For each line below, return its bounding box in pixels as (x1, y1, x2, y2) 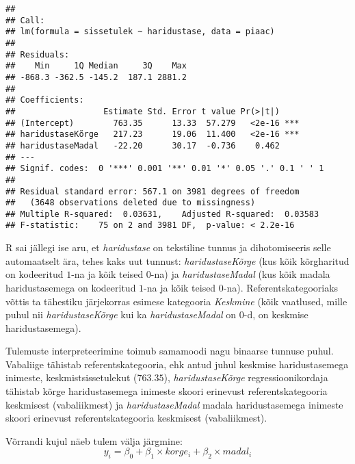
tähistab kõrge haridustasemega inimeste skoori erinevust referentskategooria (5, 384, 328, 398)
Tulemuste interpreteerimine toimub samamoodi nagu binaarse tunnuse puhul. (5, 344, 334, 358)
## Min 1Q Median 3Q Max (5, 61, 187, 71)
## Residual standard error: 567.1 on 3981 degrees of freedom (5, 186, 300, 196)
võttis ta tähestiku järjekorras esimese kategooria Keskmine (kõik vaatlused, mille (5, 294, 347, 308)
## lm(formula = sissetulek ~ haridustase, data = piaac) (5, 27, 275, 37)
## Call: (5, 15, 45, 25)
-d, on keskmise (244, 307, 308, 322)
